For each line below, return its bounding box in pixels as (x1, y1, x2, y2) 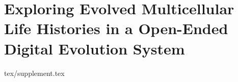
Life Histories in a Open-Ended (4, 18, 228, 39)
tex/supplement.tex (4, 67, 65, 78)
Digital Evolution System (4, 38, 185, 59)
